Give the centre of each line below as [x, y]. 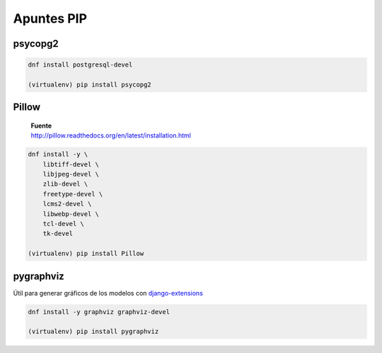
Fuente [41, 125]
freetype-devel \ [73, 194]
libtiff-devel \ [71, 164]
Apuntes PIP [50, 18]
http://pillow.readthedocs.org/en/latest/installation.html [111, 135]
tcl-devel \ [64, 224]
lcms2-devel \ [67, 204]
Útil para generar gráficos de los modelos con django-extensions [108, 293]
